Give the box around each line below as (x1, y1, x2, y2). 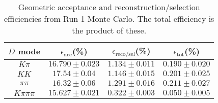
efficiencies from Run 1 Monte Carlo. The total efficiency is (4, 13, 214, 24)
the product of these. (72, 24, 147, 36)
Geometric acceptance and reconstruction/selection (18, 1, 200, 13)
